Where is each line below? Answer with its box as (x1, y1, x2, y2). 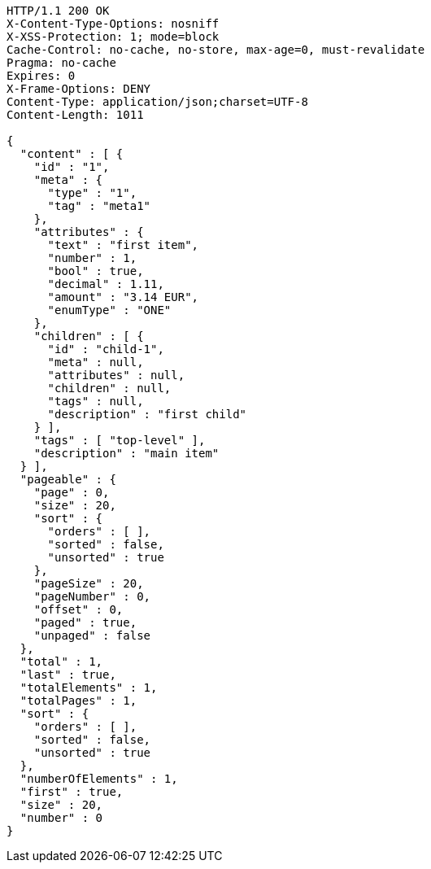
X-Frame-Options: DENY (7, 82, 151, 95)
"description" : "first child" (47, 408, 247, 421)
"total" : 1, (20, 655, 103, 668)
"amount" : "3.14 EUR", (47, 290, 199, 303)
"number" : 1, (47, 251, 137, 264)
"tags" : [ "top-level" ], (33, 434, 206, 447)
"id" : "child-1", (47, 343, 164, 356)
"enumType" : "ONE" (47, 303, 172, 317)
